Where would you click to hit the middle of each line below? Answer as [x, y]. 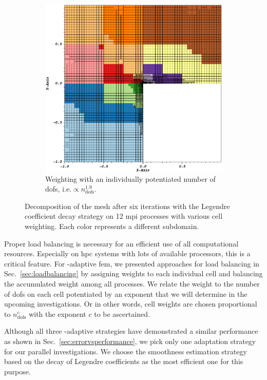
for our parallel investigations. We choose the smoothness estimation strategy [126, 351]
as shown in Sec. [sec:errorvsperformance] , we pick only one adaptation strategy [130, 341]
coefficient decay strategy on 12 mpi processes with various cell [124, 216]
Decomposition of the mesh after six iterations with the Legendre [127, 206]
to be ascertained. [122, 313]
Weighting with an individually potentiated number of [130, 178]
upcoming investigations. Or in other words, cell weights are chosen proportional [131, 304]
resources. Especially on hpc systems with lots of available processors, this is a [127, 253]
